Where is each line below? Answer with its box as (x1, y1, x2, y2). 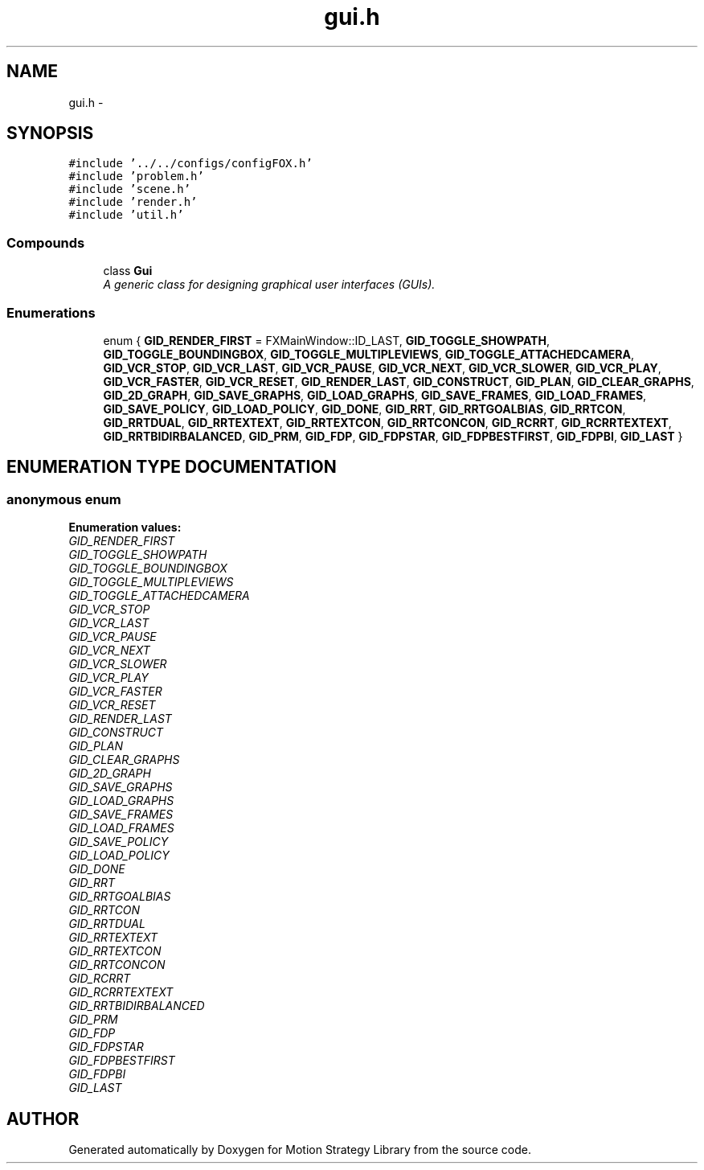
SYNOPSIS (6, 123, 94, 144)
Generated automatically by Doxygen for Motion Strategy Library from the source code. (68, 1143, 532, 1156)
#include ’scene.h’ (68, 183, 191, 196)
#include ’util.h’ (68, 208, 184, 222)
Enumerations (6, 304, 96, 321)
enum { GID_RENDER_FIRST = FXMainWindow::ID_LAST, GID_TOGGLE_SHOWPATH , (103, 333, 550, 347)
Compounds (6, 234, 85, 251)
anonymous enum (6, 491, 121, 507)
